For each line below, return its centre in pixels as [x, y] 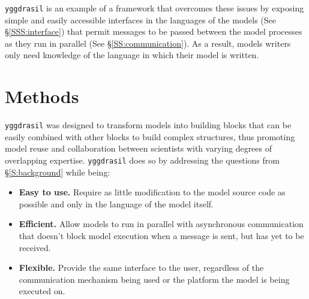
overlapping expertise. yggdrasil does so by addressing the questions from [142, 160]
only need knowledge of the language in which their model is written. [132, 55]
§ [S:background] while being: [58, 172]
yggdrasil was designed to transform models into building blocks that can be [148, 125]
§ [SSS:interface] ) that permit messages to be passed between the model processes [154, 31]
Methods [42, 96]
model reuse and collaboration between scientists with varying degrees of [139, 148]
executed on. [42, 291]
